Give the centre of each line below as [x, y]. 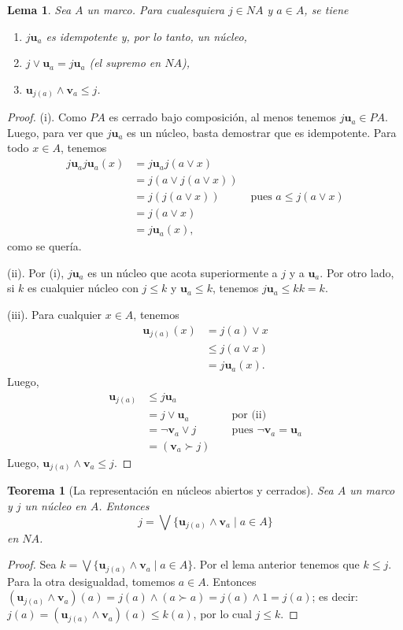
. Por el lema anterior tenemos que [276, 564]
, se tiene [326, 9]
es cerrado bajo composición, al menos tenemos [223, 117]
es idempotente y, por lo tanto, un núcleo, [146, 36]
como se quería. [44, 246]
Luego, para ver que [55, 132]
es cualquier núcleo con [83, 288]
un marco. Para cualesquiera [155, 9]
